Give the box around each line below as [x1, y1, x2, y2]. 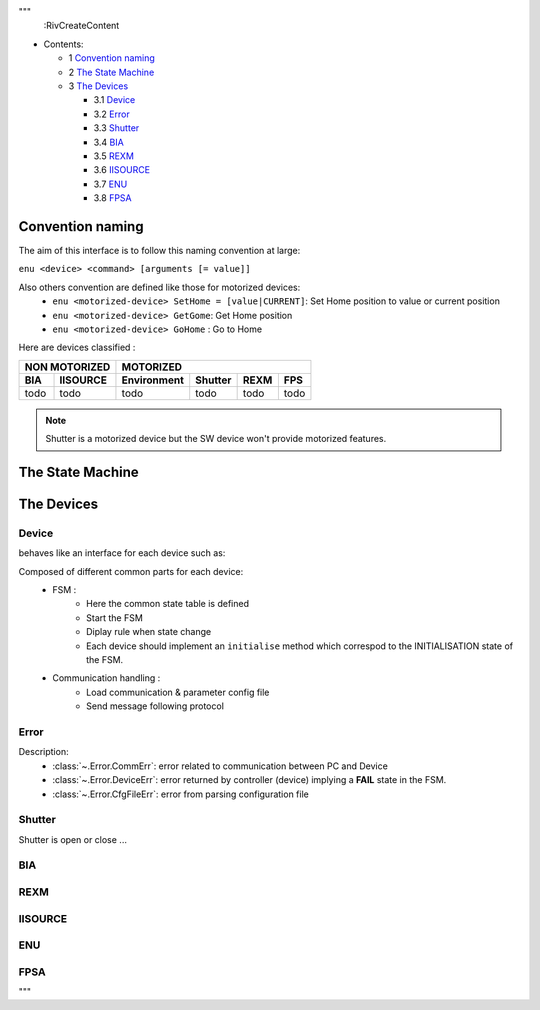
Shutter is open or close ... [18, 833, 127, 845]
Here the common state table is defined [86, 598, 250, 610]
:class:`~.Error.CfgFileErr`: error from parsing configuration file [52, 788, 309, 800]
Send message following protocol [86, 700, 225, 712]
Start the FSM [86, 611, 144, 624]
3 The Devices [68, 80, 129, 92]
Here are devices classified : [18, 341, 136, 354]
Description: [18, 746, 69, 758]
